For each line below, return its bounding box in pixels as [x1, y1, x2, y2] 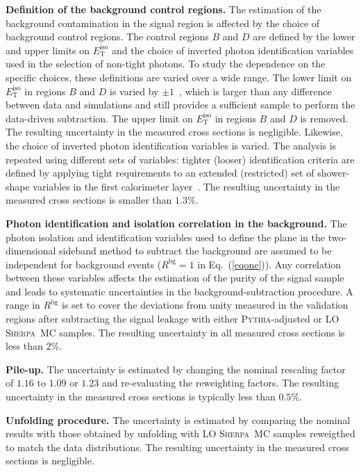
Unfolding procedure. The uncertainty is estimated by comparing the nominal [6, 412, 351, 427]
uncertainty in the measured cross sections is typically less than [6, 389, 276, 404]
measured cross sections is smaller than [6, 193, 172, 207]
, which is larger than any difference [179, 83, 332, 98]
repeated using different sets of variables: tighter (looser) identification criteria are [6, 152, 355, 166]
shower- [317, 165, 350, 180]
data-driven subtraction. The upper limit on [6, 111, 193, 125]
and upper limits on [6, 42, 90, 57]
